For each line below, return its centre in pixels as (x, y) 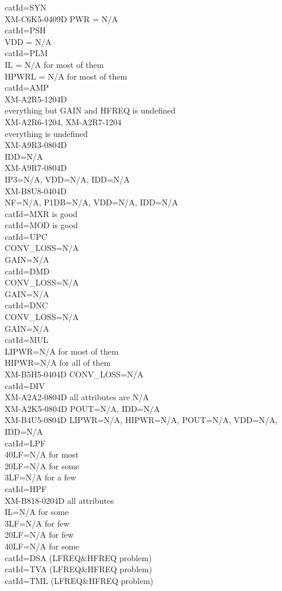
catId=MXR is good (41, 213)
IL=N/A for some (37, 512)
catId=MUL (27, 340)
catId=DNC (26, 305)
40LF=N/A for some (42, 546)
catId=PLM (26, 53)
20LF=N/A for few (39, 535)
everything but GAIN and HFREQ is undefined (90, 110)
